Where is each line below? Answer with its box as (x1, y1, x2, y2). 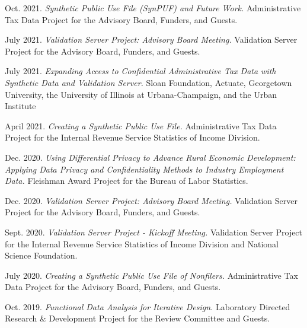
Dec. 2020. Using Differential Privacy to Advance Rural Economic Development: (5, 151, 296, 163)
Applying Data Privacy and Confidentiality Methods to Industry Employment (5, 163, 284, 175)
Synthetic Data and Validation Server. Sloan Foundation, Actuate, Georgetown (5, 76, 292, 88)
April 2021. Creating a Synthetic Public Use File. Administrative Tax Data (5, 119, 277, 132)
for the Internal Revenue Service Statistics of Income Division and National (5, 237, 279, 250)
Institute (5, 100, 36, 112)
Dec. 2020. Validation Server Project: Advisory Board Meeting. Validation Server (5, 194, 298, 206)
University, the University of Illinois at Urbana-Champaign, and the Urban (5, 88, 277, 100)
